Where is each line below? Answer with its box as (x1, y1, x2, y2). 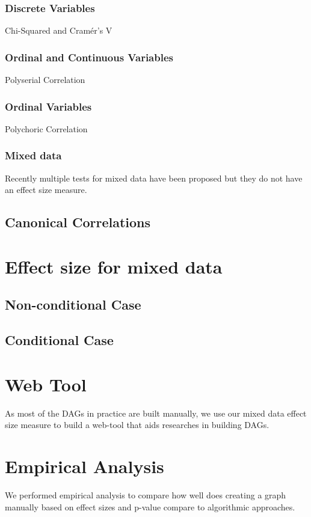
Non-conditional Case (5, 295, 141, 314)
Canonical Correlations (5, 213, 151, 231)
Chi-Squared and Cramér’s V (5, 24, 112, 37)
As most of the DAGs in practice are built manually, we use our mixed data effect (5, 406, 307, 419)
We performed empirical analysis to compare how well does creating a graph (5, 489, 286, 501)
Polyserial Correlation (5, 73, 85, 86)
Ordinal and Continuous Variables (5, 49, 173, 64)
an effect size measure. (5, 183, 87, 196)
